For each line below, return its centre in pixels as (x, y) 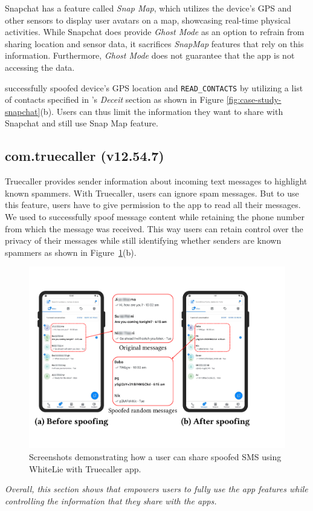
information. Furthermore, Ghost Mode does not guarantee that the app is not (150, 55)
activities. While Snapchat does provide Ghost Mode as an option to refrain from (155, 32)
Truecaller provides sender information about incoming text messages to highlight (156, 181)
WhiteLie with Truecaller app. (85, 468)
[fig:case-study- (254, 99)
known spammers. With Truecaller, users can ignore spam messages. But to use (152, 193)
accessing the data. (40, 67)
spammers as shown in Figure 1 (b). (71, 252)
